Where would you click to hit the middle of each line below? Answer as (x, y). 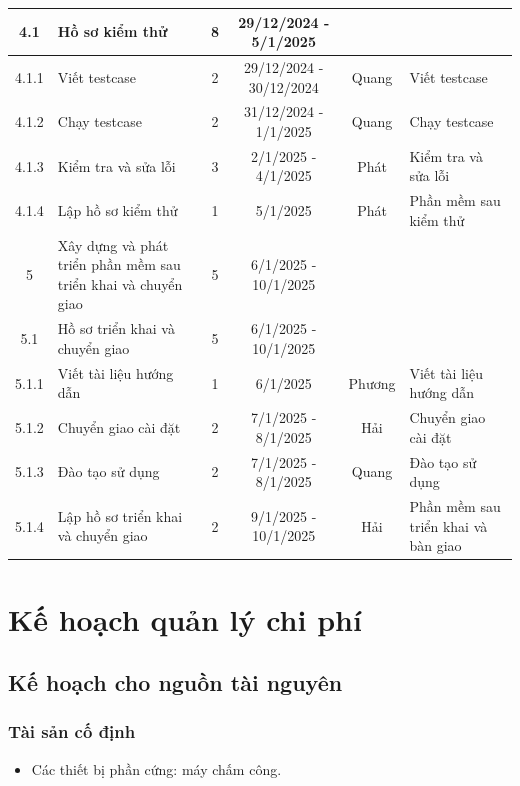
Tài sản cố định (72, 731)
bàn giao (435, 545)
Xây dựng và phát (113, 244)
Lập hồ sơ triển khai (120, 515)
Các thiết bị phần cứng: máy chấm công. (156, 768)
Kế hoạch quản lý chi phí (185, 618)
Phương (372, 382)
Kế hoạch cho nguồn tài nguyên (175, 682)
